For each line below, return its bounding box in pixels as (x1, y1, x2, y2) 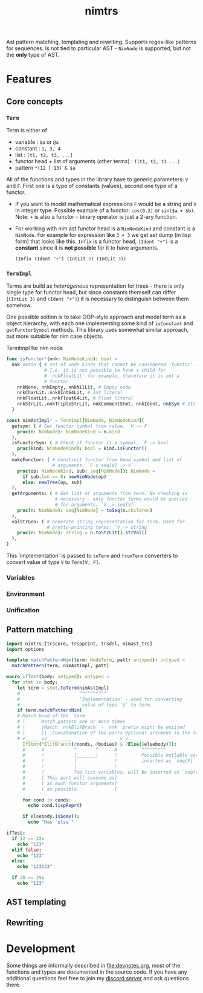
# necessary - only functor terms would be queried (54, 496, 188, 502)
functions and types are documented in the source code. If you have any (6, 968, 187, 975)
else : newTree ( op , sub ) (22, 479, 83, 485)
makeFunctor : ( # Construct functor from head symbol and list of (11, 457, 182, 463)
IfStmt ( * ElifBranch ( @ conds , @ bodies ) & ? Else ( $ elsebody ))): (22, 741, 177, 747)
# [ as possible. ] (22, 786, 118, 792)
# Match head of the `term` (17, 713, 88, 719)
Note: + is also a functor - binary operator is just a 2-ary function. (14, 213, 178, 221)
